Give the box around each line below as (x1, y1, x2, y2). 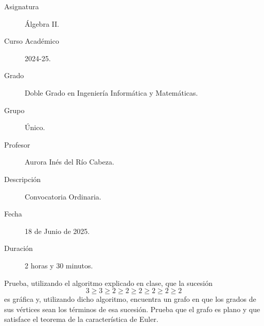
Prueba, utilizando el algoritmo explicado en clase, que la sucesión (4, 277, 213, 288)
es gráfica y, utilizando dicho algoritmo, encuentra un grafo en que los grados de (4, 294, 256, 304)
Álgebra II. (25, 18, 59, 29)
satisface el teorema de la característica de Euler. (4, 314, 159, 324)
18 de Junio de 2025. (25, 225, 90, 236)
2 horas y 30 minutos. (25, 260, 93, 270)
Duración (4, 243, 33, 253)
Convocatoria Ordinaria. (25, 191, 101, 202)
